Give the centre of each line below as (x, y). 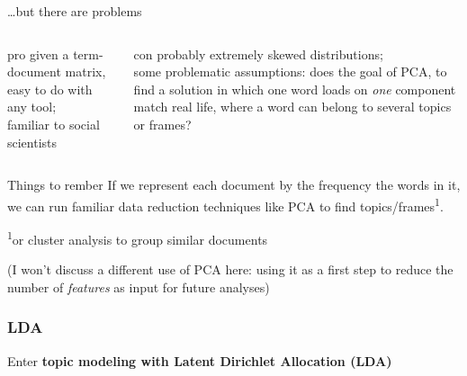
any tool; (32, 107)
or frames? (162, 124)
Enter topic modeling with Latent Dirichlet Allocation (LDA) (200, 360)
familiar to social (54, 124)
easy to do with (50, 89)
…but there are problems (75, 11)
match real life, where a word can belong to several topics (292, 107)
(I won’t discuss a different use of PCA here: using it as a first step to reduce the (230, 269)
